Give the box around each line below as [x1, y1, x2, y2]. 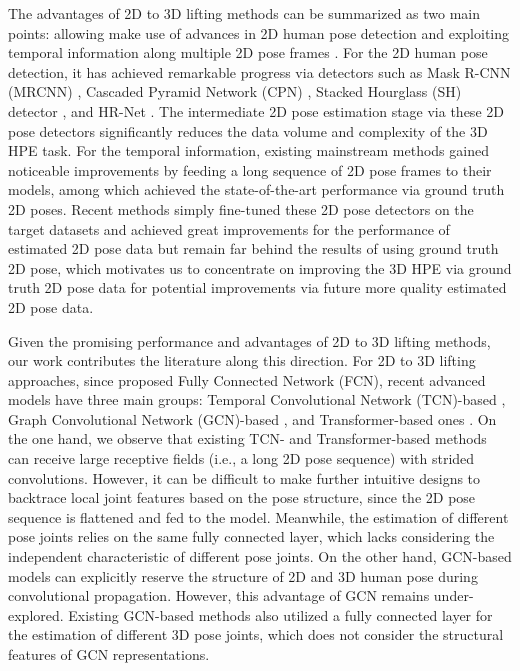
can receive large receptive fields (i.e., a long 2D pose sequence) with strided [8, 448, 475, 469]
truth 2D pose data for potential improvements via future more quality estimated [8, 277, 507, 298]
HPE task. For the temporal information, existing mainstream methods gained [8, 140, 489, 161]
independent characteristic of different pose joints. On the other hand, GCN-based [8, 546, 512, 567]
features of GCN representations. [8, 644, 210, 664]
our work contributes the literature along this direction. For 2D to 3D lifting [8, 350, 476, 371]
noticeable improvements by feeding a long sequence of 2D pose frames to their [8, 159, 492, 180]
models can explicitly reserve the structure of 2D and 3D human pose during [8, 565, 478, 586]
